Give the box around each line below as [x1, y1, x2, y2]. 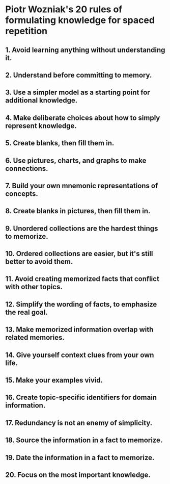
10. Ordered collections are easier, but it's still [5, 249, 153, 258]
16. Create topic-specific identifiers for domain [5, 393, 157, 402]
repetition [5, 26, 48, 37]
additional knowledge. [5, 96, 78, 105]
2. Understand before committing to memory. [5, 70, 152, 80]
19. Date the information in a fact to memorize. [5, 453, 155, 462]
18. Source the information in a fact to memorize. [5, 436, 163, 445]
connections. [5, 164, 48, 173]
